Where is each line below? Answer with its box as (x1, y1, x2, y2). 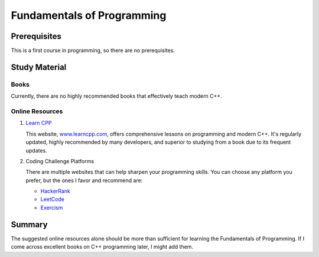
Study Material (11, 62, 67, 72)
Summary (11, 219, 48, 229)
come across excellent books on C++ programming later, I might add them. (11, 243, 194, 251)
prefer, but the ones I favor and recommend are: (25, 177, 143, 184)
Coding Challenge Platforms (25, 157, 95, 164)
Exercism (40, 204, 63, 211)
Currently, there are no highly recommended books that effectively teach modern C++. (11, 93, 223, 100)
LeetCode (40, 196, 65, 203)
